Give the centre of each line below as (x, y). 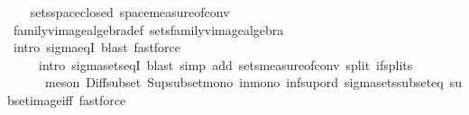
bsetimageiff (40, 99)
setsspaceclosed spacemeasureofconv (130, 12)
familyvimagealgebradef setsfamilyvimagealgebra (148, 29)
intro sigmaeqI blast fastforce (97, 47)
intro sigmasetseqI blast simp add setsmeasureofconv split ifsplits (225, 64)
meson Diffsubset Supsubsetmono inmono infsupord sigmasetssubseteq (244, 82)
